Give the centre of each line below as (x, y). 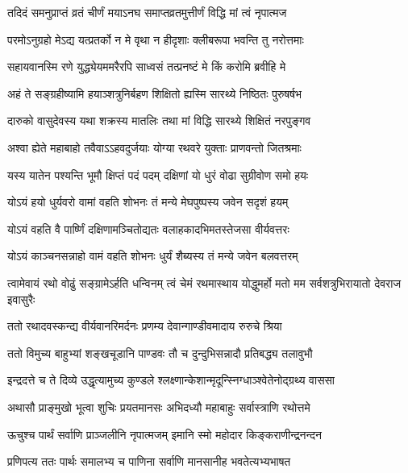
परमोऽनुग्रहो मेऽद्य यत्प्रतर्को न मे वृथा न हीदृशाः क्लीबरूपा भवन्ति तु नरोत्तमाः (156, 39)
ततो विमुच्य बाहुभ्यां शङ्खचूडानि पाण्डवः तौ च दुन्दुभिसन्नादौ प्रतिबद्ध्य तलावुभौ (160, 353)
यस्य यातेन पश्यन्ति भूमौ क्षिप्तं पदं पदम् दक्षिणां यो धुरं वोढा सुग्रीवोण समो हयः (158, 174)
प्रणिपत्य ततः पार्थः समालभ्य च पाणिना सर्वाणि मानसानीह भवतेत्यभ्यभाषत (149, 461)
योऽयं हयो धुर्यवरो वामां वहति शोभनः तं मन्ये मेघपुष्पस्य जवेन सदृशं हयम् (148, 202)
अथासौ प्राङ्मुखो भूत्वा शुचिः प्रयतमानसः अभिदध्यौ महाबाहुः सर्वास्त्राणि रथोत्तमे (159, 407)
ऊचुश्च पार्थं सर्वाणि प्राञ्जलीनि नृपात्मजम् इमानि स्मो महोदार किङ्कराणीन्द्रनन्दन (164, 434)
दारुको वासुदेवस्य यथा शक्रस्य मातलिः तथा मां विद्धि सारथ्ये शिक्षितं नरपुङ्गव (159, 120)
